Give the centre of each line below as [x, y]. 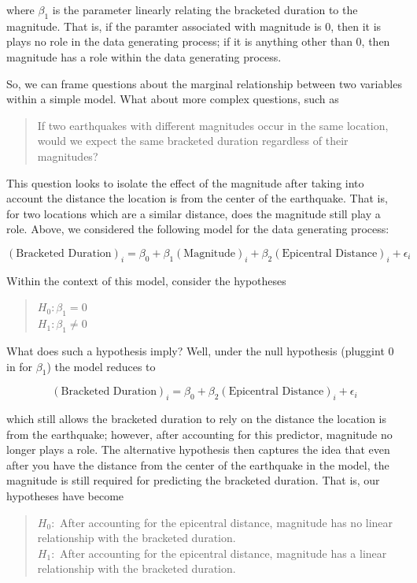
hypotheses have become [65, 496]
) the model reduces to [101, 366]
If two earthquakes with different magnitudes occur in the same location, [213, 125]
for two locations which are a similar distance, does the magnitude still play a [194, 213]
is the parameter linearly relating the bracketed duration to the [205, 9]
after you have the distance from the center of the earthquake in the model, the [198, 464]
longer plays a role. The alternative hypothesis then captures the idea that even [198, 449]
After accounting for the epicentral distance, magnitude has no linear [227, 522]
